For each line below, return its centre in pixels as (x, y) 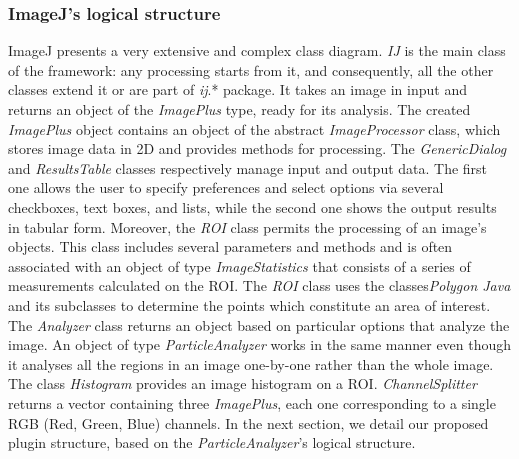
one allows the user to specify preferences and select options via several (226, 187)
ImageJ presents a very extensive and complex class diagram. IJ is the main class (257, 50)
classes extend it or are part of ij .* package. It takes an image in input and (237, 89)
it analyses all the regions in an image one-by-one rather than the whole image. (251, 363)
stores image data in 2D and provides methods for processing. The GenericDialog (257, 148)
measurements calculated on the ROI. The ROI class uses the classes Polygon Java (259, 285)
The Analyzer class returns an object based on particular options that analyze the (259, 324)
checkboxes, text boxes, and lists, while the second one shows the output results (252, 206)
